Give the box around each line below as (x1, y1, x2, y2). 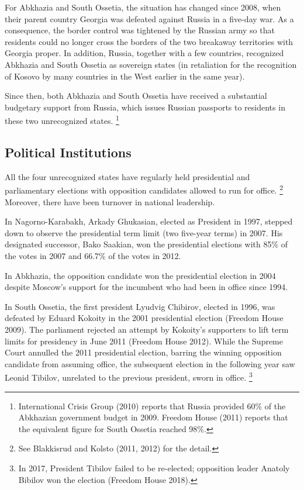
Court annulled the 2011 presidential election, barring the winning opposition (5, 346, 282, 358)
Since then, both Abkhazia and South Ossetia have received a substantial (5, 89, 267, 102)
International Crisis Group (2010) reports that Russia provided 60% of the (18, 399, 286, 412)
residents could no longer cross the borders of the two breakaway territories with (5, 35, 293, 47)
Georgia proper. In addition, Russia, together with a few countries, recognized (5, 47, 284, 59)
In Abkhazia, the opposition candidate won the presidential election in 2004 (5, 269, 276, 281)
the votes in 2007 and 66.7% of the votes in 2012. (5, 250, 181, 262)
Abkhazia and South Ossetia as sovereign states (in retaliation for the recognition (5, 58, 297, 70)
